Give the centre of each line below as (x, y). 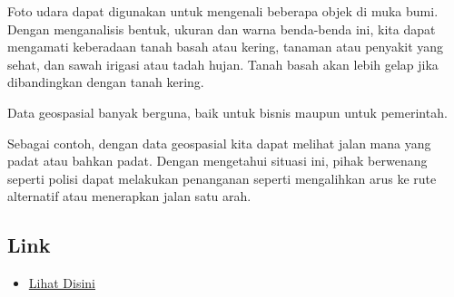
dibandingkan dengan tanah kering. (106, 82)
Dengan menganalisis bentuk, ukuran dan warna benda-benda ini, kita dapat (222, 29)
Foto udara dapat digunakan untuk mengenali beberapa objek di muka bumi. (223, 11)
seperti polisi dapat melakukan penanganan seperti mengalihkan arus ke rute (222, 178)
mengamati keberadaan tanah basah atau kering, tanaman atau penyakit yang (226, 47)
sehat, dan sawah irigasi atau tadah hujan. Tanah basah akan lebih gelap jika (223, 64)
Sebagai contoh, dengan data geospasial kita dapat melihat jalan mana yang (219, 143)
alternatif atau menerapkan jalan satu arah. (129, 196)
